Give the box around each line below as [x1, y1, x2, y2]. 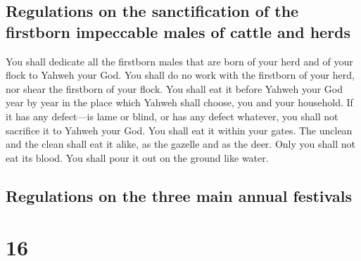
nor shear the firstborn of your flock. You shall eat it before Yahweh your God [6, 81, 343, 96]
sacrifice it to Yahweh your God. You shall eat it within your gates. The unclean [6, 122, 353, 137]
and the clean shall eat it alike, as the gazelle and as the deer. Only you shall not [6, 136, 355, 151]
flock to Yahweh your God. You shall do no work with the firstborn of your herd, [6, 68, 355, 82]
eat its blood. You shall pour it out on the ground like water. [6, 150, 269, 165]
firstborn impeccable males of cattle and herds [6, 20, 351, 42]
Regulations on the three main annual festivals [6, 184, 352, 206]
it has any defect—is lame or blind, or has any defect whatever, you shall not [6, 108, 338, 123]
